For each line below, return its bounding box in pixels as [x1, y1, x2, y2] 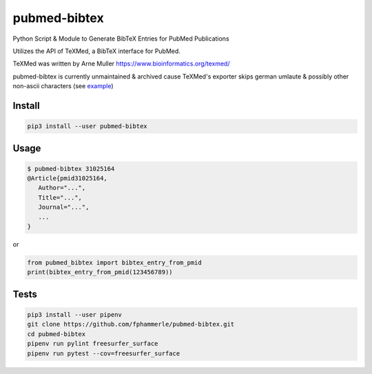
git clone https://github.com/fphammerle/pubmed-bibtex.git [27, 320, 235, 329]
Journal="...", [38, 203, 90, 211]
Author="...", [38, 184, 86, 192]
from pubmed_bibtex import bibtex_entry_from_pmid [27, 259, 203, 267]
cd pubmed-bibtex [27, 330, 86, 337]
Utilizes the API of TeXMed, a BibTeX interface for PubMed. [12, 47, 180, 55]
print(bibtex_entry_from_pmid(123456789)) [27, 269, 173, 276]
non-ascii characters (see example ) [12, 82, 114, 90]
